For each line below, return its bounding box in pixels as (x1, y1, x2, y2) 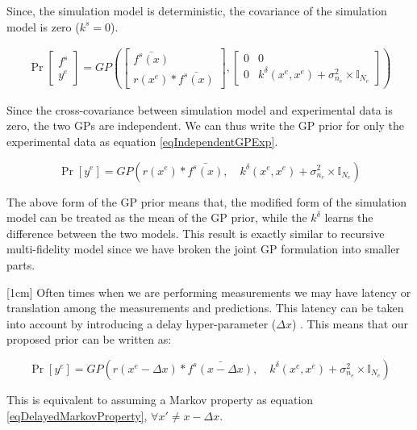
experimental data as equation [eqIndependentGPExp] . (6, 132, 278, 149)
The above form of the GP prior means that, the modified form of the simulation (6, 193, 407, 210)
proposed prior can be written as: (6, 331, 172, 348)
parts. (6, 256, 35, 273)
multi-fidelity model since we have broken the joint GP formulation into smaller (6, 240, 400, 257)
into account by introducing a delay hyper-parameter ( (6, 315, 277, 332)
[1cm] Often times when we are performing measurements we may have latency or (6, 283, 411, 300)
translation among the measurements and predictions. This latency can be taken (6, 299, 404, 316)
